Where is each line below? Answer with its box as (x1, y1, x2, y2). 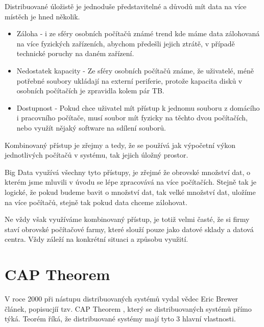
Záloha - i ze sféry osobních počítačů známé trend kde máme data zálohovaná (16, 28, 260, 39)
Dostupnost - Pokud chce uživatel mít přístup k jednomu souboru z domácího (16, 102, 260, 113)
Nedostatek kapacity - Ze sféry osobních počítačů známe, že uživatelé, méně (16, 65, 254, 76)
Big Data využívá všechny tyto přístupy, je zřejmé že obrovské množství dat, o (5, 166, 251, 177)
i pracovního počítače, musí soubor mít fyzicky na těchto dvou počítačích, (16, 112, 248, 123)
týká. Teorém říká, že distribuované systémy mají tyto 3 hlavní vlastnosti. (5, 313, 236, 324)
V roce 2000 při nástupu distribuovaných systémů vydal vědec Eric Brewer (5, 293, 238, 304)
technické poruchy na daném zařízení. (16, 48, 134, 59)
